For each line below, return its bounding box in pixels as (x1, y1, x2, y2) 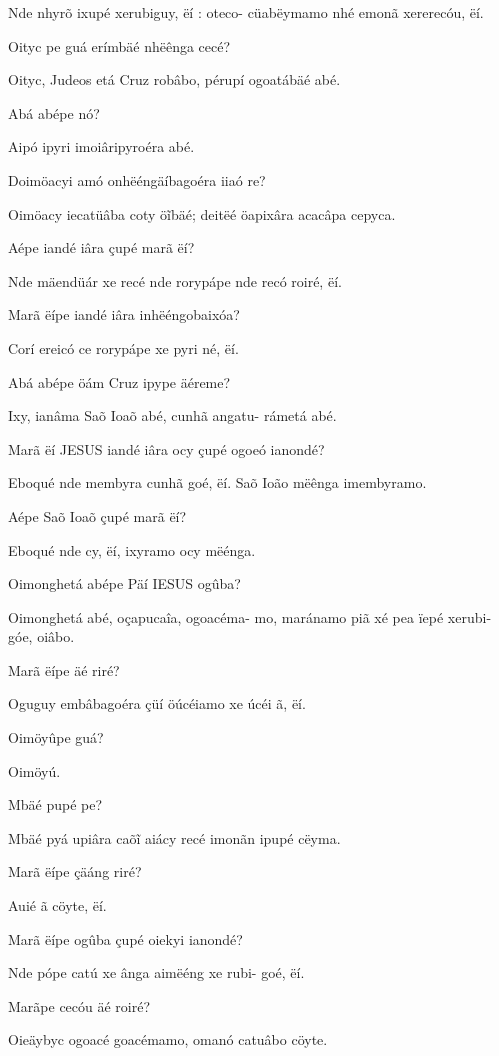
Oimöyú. (8, 760, 61, 781)
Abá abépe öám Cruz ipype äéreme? (8, 371, 231, 392)
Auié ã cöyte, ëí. (8, 895, 107, 916)
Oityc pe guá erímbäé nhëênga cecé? (8, 35, 231, 56)
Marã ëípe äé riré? (8, 659, 120, 680)
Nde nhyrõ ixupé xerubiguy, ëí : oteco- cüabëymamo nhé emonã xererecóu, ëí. (8, 2, 484, 22)
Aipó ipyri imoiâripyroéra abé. (8, 136, 195, 157)
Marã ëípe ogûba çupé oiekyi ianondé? (8, 928, 243, 949)
